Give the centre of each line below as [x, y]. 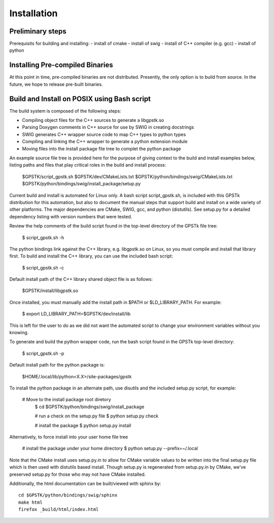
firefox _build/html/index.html [59, 510]
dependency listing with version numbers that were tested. [71, 216]
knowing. [19, 333]
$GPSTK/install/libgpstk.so [50, 291]
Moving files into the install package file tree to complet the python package [101, 149]
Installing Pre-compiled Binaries [61, 65]
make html [30, 502]
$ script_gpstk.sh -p [43, 353]
